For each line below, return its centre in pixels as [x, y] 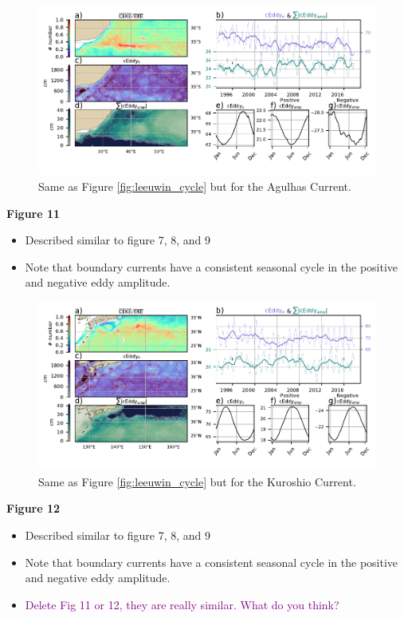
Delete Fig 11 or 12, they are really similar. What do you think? [182, 604]
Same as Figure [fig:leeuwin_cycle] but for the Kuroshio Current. [197, 481]
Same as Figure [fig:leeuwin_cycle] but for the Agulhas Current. [195, 186]
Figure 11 [33, 213]
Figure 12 [33, 508]
